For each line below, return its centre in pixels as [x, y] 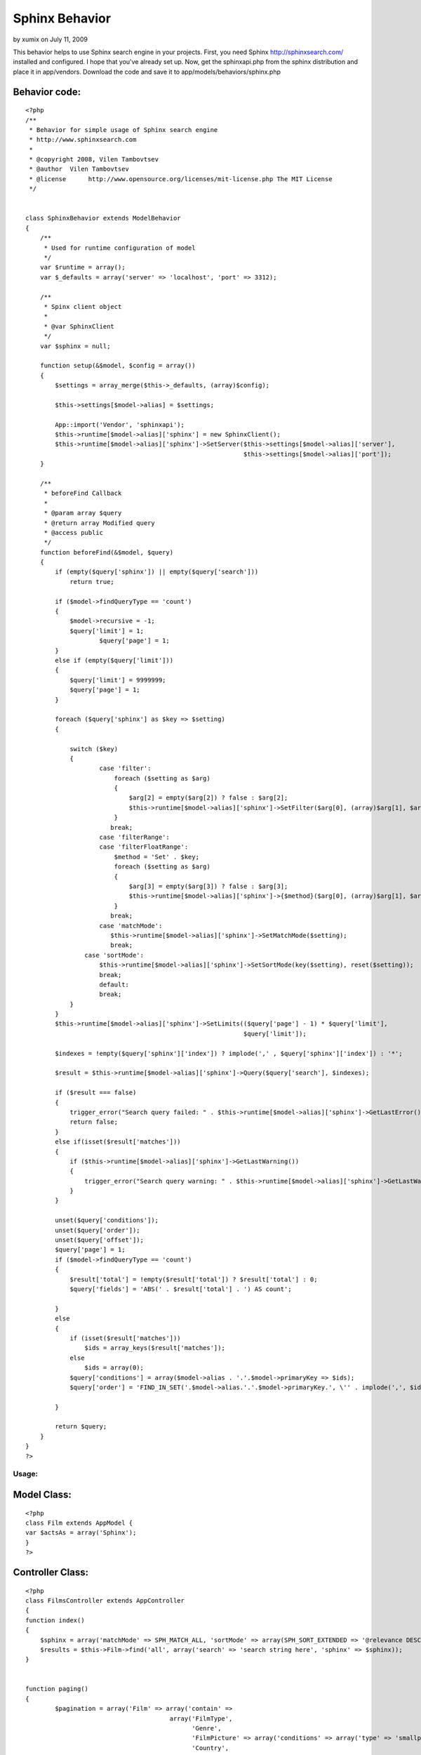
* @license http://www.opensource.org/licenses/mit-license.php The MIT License [181, 179]
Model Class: [42, 1495]
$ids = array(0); [114, 1368]
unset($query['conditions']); [107, 1220]
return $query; [81, 1426]
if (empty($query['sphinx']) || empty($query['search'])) [157, 572]
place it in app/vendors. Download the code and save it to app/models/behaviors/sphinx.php [147, 72]
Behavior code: [47, 92]
